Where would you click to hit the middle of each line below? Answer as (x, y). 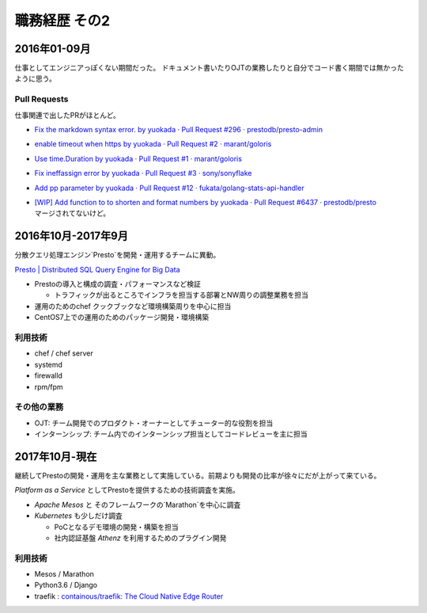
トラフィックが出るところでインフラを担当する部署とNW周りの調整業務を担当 (181, 295)
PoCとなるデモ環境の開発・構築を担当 (117, 527)
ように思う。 (36, 78)
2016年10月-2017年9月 (71, 236)
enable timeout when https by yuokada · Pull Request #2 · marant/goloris (153, 144)
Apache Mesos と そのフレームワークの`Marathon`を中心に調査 (138, 504)
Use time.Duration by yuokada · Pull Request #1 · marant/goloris (138, 158)
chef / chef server (64, 353)
